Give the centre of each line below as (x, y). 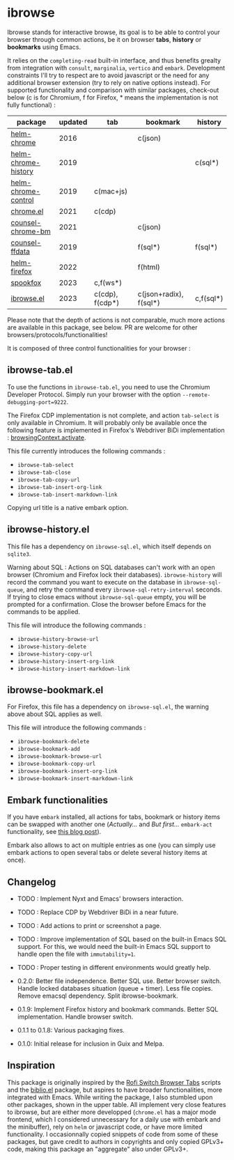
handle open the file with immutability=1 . (76, 954)
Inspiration (31, 1066)
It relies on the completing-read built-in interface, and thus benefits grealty (114, 60)
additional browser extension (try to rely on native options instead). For (109, 82)
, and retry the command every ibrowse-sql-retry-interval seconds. (123, 589)
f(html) (149, 267)
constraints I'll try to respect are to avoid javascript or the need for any (108, 75)
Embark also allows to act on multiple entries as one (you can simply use (111, 845)
